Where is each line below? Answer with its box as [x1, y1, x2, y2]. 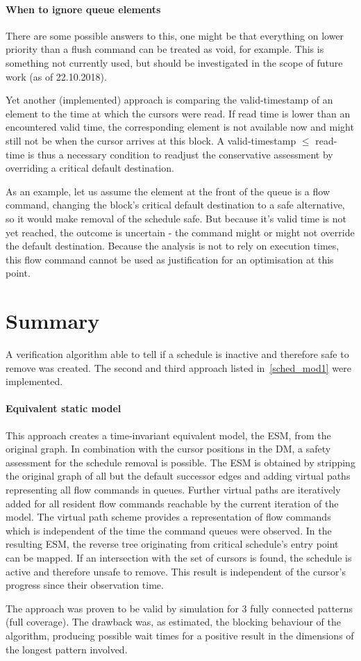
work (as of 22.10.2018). [6, 69, 107, 83]
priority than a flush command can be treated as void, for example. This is [6, 42, 324, 56]
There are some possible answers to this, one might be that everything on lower [6, 28, 344, 42]
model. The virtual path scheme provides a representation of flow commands [6, 509, 331, 524]
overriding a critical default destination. [6, 161, 174, 175]
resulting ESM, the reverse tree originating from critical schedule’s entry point [6, 537, 339, 551]
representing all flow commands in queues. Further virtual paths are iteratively [6, 482, 341, 496]
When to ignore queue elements [6, 1, 161, 16]
